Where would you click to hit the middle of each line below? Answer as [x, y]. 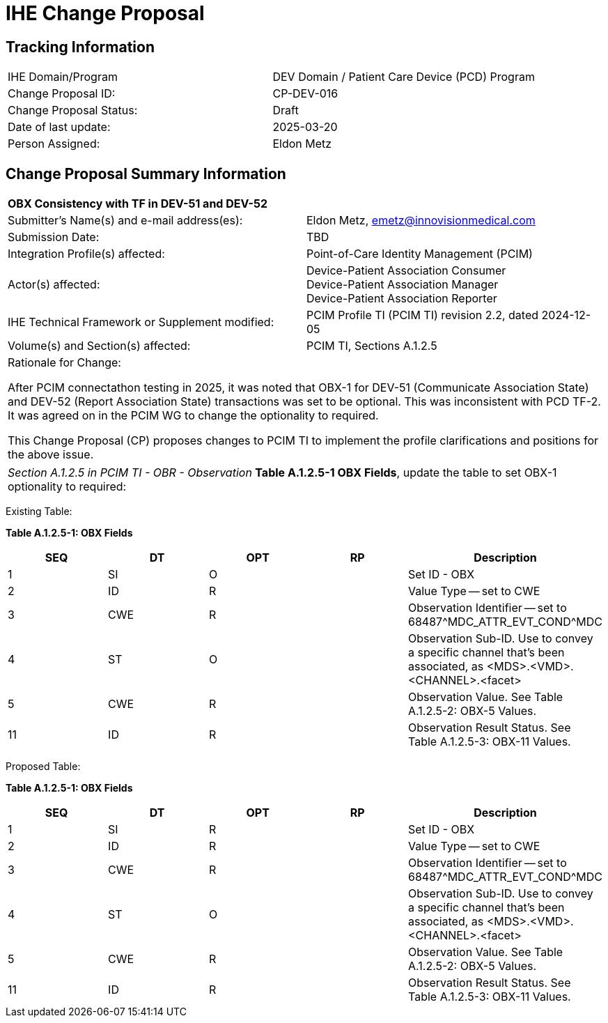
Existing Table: [39, 512]
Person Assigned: [54, 144]
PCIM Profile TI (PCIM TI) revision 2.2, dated [423, 315]
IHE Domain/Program [63, 77]
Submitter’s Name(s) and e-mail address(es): [125, 221]
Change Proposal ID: [62, 94]
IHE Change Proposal [105, 13]
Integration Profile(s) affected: [86, 254]
